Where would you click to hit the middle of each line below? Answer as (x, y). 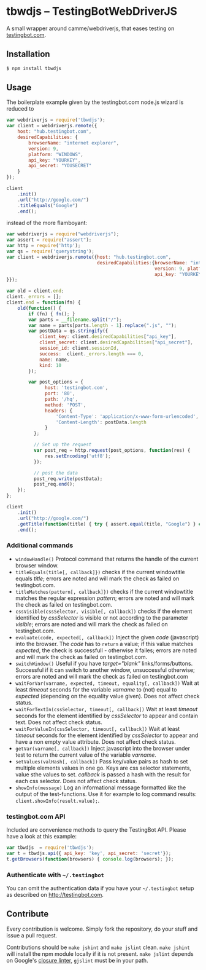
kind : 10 (50, 365)
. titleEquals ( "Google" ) (48, 205)
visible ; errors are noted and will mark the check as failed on (92, 624)
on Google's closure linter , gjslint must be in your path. (77, 960)
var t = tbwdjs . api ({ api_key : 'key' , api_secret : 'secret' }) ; (89, 853)
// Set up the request (63, 445)
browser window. (37, 565)
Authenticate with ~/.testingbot (55, 875)
